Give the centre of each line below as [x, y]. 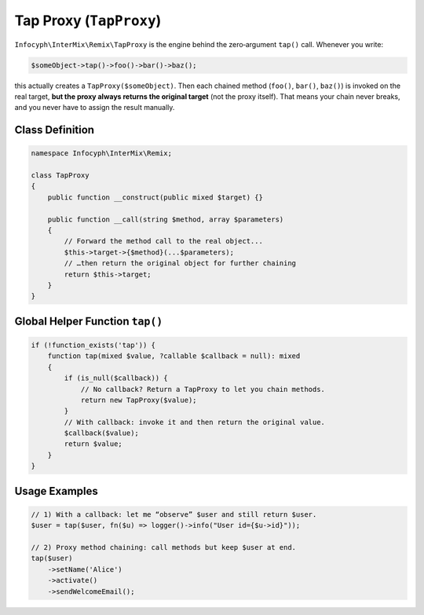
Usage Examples [56, 491]
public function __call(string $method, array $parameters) [166, 219]
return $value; [93, 444]
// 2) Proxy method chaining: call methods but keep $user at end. [164, 547]
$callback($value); [101, 433]
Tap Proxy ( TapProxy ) [88, 20]
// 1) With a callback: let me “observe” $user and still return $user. [174, 514]
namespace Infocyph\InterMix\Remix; [102, 154]
